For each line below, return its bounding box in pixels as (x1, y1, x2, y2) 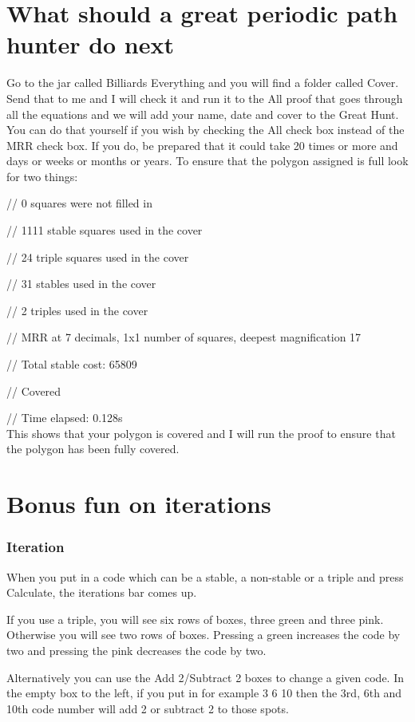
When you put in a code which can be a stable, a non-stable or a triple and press (6, 568, 404, 585)
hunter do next (6, 28, 175, 61)
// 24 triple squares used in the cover (6, 248, 189, 265)
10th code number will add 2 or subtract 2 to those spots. (6, 700, 289, 716)
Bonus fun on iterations (6, 487, 271, 520)
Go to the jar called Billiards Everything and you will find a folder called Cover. (6, 74, 399, 91)
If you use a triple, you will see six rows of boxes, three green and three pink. (6, 610, 384, 627)
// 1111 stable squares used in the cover (6, 222, 203, 239)
